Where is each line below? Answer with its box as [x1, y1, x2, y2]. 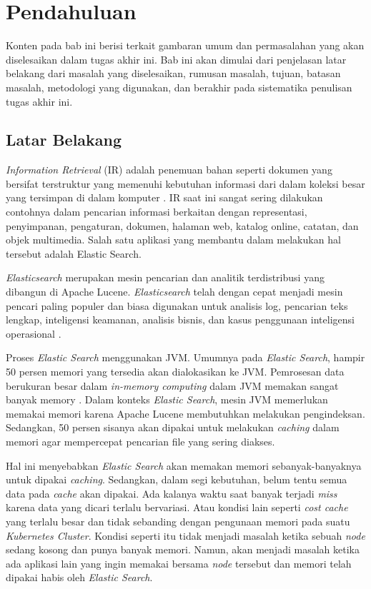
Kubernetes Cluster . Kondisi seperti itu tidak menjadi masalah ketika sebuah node [6, 528, 365, 543]
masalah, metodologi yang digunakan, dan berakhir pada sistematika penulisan [6, 79, 352, 94]
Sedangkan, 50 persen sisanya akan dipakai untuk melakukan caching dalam [6, 420, 340, 435]
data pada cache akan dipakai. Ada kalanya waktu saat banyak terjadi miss [6, 485, 337, 500]
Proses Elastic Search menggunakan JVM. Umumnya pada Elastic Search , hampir [6, 350, 365, 365]
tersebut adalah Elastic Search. [6, 246, 142, 261]
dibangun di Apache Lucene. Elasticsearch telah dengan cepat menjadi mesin [6, 284, 343, 299]
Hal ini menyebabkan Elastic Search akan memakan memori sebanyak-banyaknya [6, 458, 362, 473]
